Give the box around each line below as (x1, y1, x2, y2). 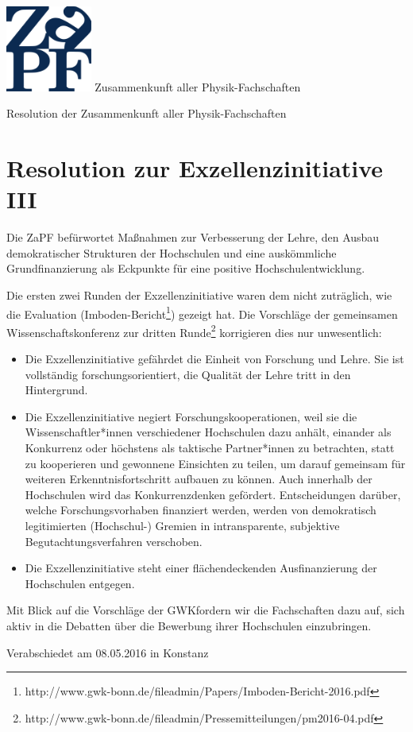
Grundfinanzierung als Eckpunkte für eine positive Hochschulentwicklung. (6, 260, 365, 277)
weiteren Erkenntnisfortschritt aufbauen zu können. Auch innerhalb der (25, 471, 372, 487)
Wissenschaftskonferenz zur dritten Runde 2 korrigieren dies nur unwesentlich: (6, 321, 382, 340)
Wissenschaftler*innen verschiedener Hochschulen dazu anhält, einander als (25, 424, 392, 440)
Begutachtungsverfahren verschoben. (25, 533, 203, 549)
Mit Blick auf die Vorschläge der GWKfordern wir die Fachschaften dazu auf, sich (6, 602, 405, 618)
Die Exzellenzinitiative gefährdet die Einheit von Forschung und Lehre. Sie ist (25, 351, 404, 367)
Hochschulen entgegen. (25, 575, 135, 591)
